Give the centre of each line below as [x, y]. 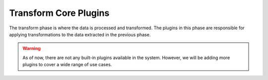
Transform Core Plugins [59, 13]
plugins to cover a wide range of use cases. [67, 65]
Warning [32, 48]
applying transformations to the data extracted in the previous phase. [80, 34]
